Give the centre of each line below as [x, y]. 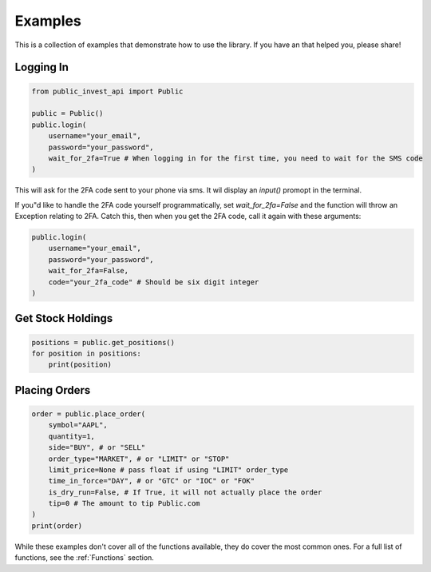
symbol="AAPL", [78, 425]
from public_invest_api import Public [107, 91]
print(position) [80, 365]
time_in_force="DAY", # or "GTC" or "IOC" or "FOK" [152, 481]
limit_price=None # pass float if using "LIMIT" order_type [168, 470]
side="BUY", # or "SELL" [97, 448]
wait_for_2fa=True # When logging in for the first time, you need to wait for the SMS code [235, 158]
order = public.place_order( [89, 414]
